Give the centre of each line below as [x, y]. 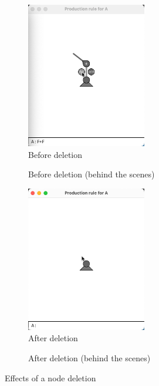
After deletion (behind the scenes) [89, 357]
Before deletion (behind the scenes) [92, 174]
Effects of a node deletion [50, 377]
